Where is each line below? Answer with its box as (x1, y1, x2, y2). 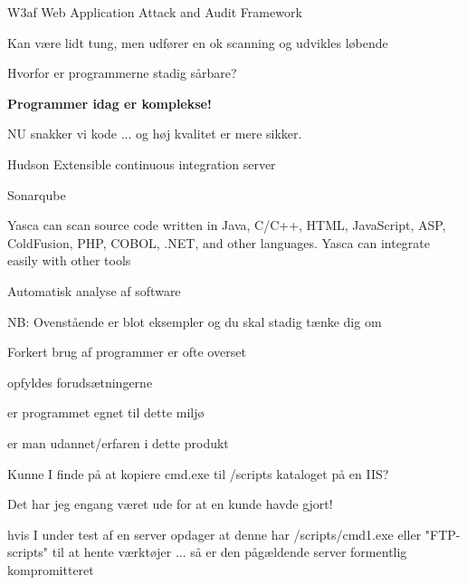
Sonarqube (7, 185, 66, 204)
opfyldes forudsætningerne (7, 372, 153, 391)
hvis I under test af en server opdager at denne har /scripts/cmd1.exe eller (7, 524, 422, 543)
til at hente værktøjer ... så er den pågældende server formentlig (52, 542, 407, 561)
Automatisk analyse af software (7, 281, 181, 300)
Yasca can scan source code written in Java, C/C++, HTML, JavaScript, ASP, (7, 216, 446, 235)
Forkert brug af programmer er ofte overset (7, 342, 246, 361)
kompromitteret (7, 560, 94, 579)
